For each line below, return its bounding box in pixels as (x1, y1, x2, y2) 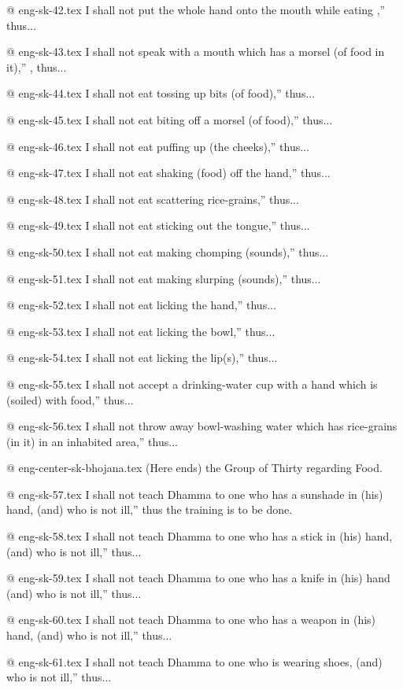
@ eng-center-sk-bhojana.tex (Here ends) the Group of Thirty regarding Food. (6, 459, 383, 476)
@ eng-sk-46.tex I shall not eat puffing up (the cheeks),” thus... (6, 138, 309, 154)
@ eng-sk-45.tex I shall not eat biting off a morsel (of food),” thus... (6, 111, 333, 127)
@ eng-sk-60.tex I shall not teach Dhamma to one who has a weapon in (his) (6, 611, 376, 628)
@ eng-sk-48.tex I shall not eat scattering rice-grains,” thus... (6, 190, 299, 207)
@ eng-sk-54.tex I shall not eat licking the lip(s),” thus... (6, 349, 278, 366)
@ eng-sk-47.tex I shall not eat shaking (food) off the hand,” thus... (6, 164, 331, 181)
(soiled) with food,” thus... (6, 391, 134, 408)
